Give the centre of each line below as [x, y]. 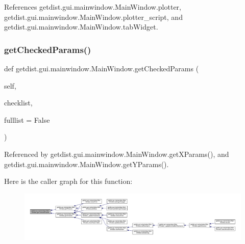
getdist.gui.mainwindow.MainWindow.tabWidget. [81, 27]
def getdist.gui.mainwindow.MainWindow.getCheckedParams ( [102, 68]
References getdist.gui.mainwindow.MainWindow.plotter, [93, 7]
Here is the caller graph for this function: [68, 181]
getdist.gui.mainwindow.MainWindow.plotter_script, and [93, 17]
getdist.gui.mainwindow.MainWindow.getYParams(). [87, 164]
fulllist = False [27, 119]
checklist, [18, 103]
